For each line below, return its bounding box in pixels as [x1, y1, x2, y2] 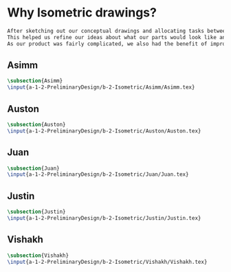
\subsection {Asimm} [7, 78, 63, 84]
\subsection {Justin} [7, 208, 67, 216]
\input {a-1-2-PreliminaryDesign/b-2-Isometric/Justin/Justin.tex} [7, 214, 201, 221]
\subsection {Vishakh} [7, 252, 69, 259]
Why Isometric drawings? [7, 5, 157, 21]
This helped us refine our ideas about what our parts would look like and [7, 34, 229, 41]
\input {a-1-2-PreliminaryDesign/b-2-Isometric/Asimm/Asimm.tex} [7, 84, 195, 91]
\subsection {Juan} [7, 165, 60, 172]
